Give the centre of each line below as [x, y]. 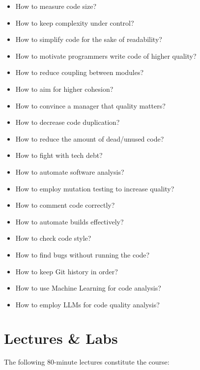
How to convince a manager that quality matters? [90, 105]
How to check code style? [53, 238]
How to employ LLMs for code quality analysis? [87, 304]
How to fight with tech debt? [59, 155]
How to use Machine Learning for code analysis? [88, 288]
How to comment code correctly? [65, 205]
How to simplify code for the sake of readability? [89, 39]
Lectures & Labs [61, 338]
